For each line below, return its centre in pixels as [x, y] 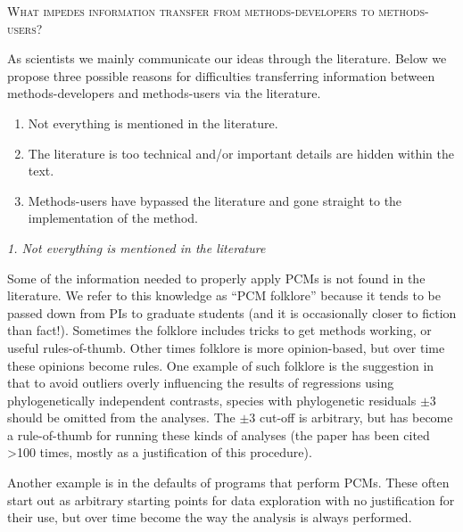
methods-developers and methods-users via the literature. [164, 93]
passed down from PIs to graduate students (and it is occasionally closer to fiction [232, 312]
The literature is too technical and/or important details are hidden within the [241, 153]
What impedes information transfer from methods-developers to [191, 11]
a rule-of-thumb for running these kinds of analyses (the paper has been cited [219, 434]
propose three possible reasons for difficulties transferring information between [221, 75]
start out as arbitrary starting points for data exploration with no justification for [231, 499]
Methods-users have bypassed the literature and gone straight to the [215, 200]
